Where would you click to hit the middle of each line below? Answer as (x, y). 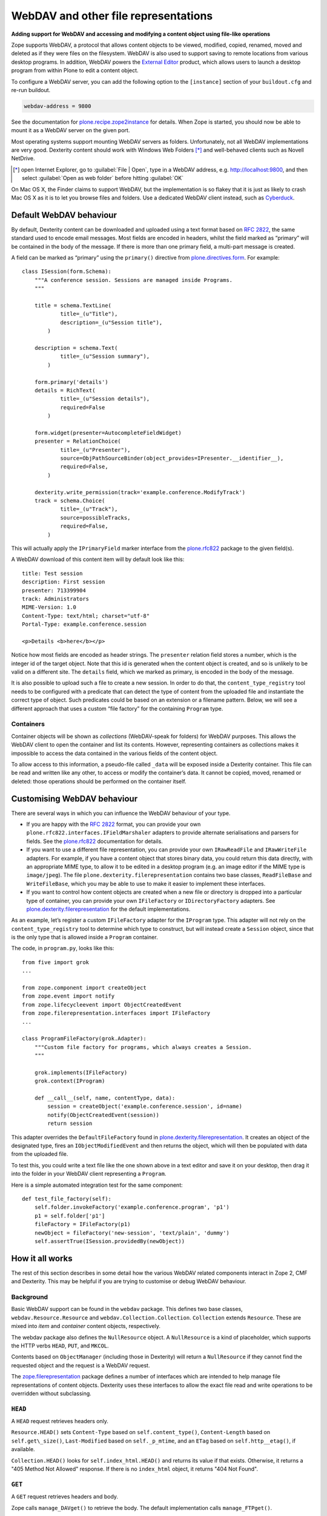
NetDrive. (23, 158)
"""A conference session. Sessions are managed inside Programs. (134, 280)
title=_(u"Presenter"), (95, 450)
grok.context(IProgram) (70, 1081)
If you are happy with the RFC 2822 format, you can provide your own (114, 824)
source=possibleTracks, (95, 518)
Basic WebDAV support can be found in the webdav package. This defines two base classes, (127, 1309)
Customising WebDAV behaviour (74, 798)
